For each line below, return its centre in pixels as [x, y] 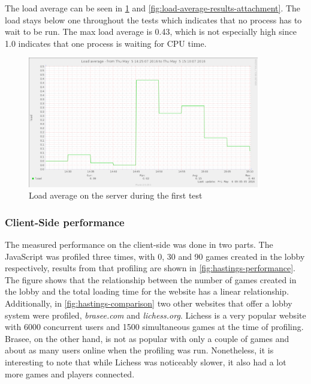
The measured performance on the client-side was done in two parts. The [139, 244]
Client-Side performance [65, 222]
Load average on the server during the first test [116, 195]
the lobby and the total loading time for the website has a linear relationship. [147, 291]
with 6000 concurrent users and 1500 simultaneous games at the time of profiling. [154, 327]
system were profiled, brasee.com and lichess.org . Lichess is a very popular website [155, 315]
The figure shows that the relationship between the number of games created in [151, 279]
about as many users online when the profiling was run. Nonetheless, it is [139, 350]
